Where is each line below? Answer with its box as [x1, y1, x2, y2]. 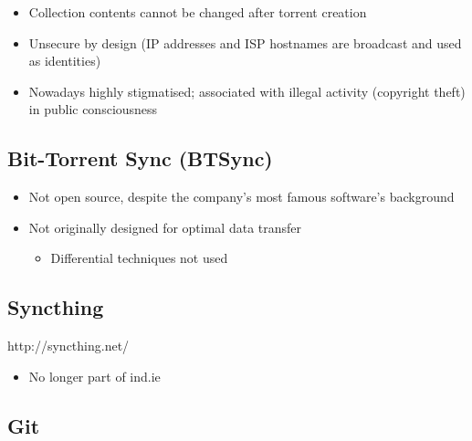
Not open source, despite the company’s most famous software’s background [28, 187, 455, 206]
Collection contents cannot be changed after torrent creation [28, 3, 367, 21]
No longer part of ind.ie [28, 366, 161, 385]
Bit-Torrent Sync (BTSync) [7, 144, 273, 173]
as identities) [28, 51, 101, 70]
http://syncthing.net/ [7, 336, 130, 355]
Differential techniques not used [50, 248, 228, 268]
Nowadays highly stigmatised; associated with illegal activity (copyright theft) [28, 81, 466, 100]
